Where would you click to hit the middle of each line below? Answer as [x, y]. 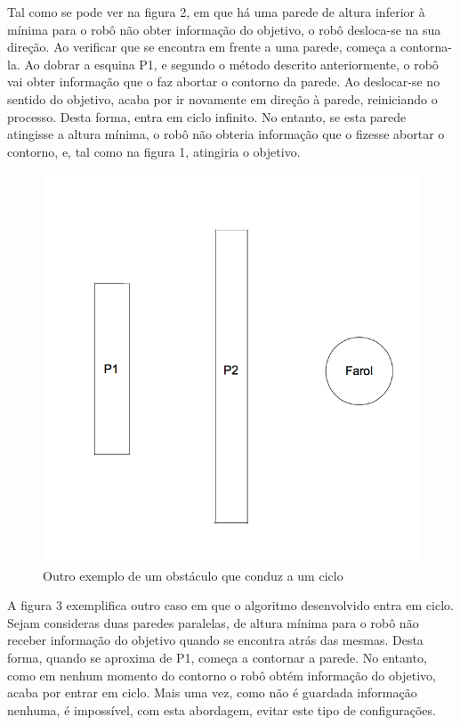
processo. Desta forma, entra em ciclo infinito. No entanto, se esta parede [207, 116]
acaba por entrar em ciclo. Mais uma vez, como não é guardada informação [212, 692]
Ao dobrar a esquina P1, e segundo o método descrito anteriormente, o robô [231, 64]
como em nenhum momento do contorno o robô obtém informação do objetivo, [222, 675]
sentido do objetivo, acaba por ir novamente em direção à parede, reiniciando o [222, 98]
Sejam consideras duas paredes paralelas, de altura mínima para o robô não [213, 622]
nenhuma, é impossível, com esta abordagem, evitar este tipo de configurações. [222, 709]
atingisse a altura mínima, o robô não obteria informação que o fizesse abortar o [226, 134]
